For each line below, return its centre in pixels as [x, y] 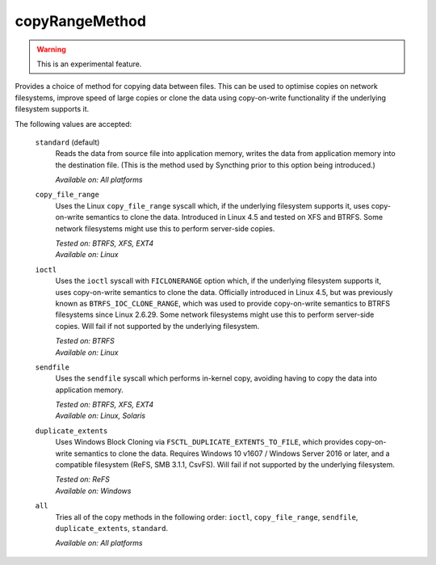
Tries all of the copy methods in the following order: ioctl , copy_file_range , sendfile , [207, 517]
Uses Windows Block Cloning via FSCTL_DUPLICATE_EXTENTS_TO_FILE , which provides [205, 442]
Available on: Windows [93, 491]
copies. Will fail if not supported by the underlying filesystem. [157, 326]
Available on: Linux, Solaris [100, 415]
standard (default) [67, 142]
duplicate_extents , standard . [112, 528]
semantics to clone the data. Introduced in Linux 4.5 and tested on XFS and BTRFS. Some [234, 217]
